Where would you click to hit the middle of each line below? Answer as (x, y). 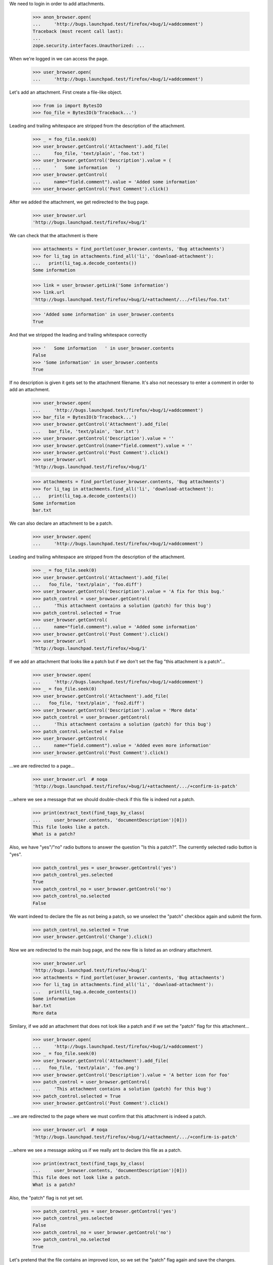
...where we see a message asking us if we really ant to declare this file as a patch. (96, 1150)
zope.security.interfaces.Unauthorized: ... (89, 45)
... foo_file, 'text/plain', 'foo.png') (86, 1068)
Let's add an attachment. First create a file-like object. (66, 92)
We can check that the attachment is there (54, 236)
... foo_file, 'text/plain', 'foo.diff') (87, 585)
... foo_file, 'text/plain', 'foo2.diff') (89, 703)
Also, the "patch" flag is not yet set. (46, 1198)
